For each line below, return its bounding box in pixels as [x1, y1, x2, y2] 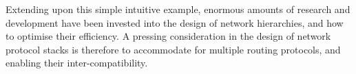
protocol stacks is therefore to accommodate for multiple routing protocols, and [6, 42, 341, 56]
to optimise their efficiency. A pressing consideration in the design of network [6, 29, 331, 43]
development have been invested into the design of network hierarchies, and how [6, 15, 344, 29]
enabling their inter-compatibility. [6, 56, 148, 70]
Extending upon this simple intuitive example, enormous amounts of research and [6, 2, 350, 16]
